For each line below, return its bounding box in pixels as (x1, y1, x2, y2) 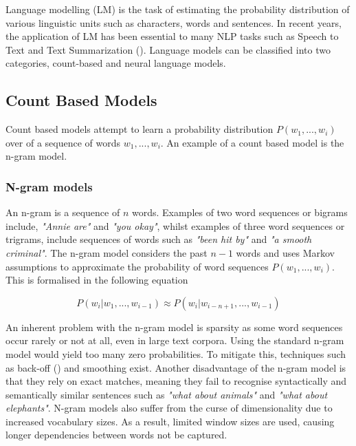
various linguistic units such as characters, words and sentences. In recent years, (5, 15, 342, 30)
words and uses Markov (236, 245, 335, 259)
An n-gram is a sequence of (5, 205, 120, 220)
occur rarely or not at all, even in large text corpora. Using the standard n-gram (5, 333, 344, 348)
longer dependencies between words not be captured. (5, 427, 227, 442)
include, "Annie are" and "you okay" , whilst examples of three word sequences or (5, 218, 345, 233)
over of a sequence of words (5, 135, 121, 149)
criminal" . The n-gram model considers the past (5, 245, 208, 259)
